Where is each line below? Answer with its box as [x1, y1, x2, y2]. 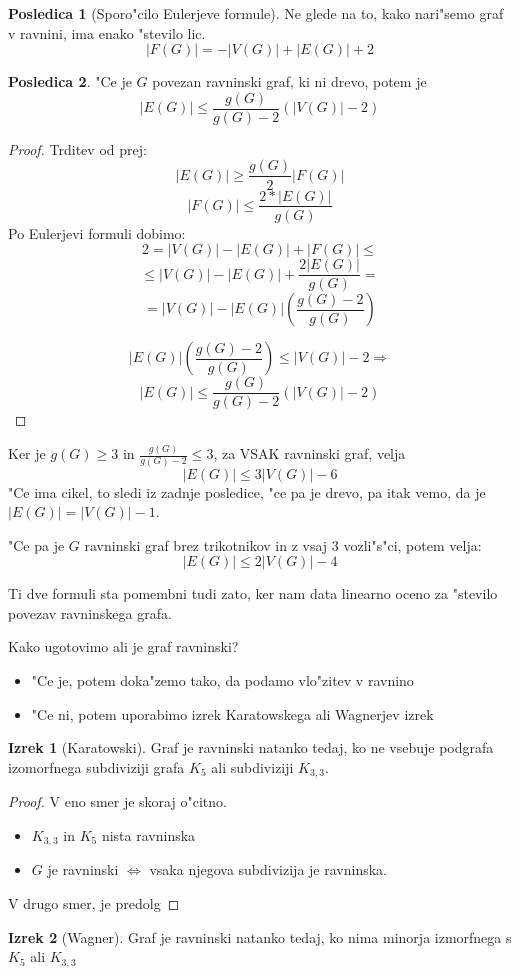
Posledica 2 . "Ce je [8, 71, 132, 92]
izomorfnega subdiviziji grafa [8, 756, 185, 777]
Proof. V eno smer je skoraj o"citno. [8, 791, 227, 812]
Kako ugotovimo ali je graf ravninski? [8, 636, 239, 657]
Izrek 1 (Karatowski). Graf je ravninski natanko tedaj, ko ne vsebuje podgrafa [8, 737, 494, 758]
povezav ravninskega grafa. [8, 602, 172, 623]
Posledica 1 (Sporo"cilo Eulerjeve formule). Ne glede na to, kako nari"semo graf [8, 3, 504, 23]
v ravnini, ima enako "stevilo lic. [8, 22, 206, 43]
